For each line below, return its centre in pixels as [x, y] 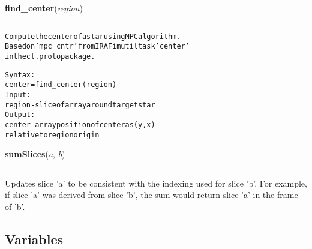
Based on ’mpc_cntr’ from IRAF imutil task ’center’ [97, 46]
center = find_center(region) [61, 85]
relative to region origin [52, 135]
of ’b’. [15, 206]
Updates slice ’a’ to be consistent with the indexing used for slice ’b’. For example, [156, 183]
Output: [20, 115]
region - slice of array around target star [80, 105]
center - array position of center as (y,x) [80, 124]
